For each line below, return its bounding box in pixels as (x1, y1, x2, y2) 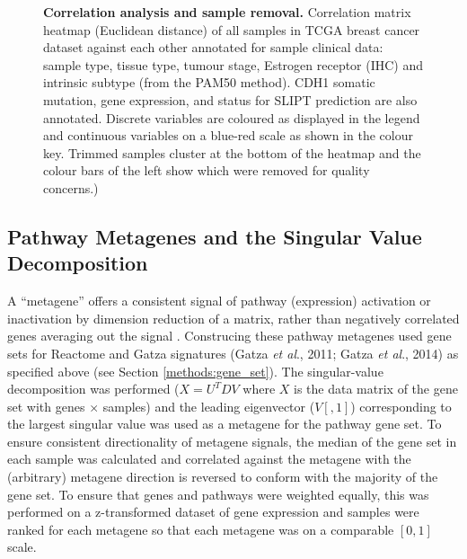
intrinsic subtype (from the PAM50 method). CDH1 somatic (43, 73, 375, 92)
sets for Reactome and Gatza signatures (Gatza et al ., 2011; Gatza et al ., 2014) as (7, 343, 459, 362)
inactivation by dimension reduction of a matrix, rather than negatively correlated (7, 308, 460, 327)
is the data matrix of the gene (294, 379, 458, 398)
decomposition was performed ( (7, 379, 180, 398)
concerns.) (43, 178, 99, 197)
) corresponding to (350, 396, 452, 415)
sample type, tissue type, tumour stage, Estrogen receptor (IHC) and (43, 55, 424, 74)
